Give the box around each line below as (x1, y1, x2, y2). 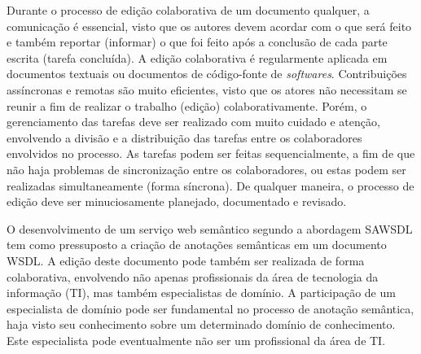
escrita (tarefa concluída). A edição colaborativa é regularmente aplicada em (7, 49, 388, 66)
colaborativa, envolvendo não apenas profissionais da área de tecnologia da (7, 268, 379, 285)
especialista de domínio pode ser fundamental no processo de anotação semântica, (7, 299, 414, 317)
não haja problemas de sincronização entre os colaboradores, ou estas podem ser (7, 160, 406, 177)
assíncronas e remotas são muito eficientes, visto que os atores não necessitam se (7, 81, 407, 98)
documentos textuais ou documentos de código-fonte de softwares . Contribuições (7, 65, 407, 82)
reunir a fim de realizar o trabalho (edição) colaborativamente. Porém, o (7, 97, 367, 114)
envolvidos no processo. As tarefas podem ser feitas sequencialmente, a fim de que (7, 145, 415, 162)
